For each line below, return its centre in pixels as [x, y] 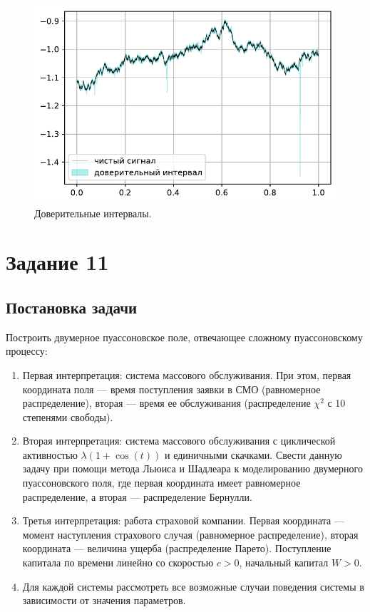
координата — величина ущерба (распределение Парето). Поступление [177, 548]
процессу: [27, 351]
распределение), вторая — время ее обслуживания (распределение [166, 403]
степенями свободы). [68, 416]
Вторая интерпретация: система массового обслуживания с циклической [179, 441]
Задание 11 [57, 262]
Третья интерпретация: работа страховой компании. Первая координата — [183, 520]
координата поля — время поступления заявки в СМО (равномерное [171, 389]
